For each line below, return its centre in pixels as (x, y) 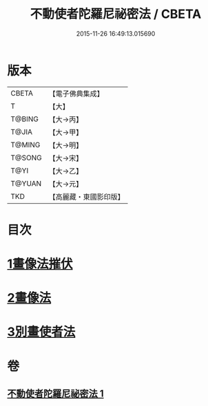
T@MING (25, 145)
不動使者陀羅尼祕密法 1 (56, 394)
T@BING (25, 119)
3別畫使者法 (41, 332)
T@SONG (27, 158)
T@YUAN (26, 183)
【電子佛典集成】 (76, 94)
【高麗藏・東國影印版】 (87, 197)
